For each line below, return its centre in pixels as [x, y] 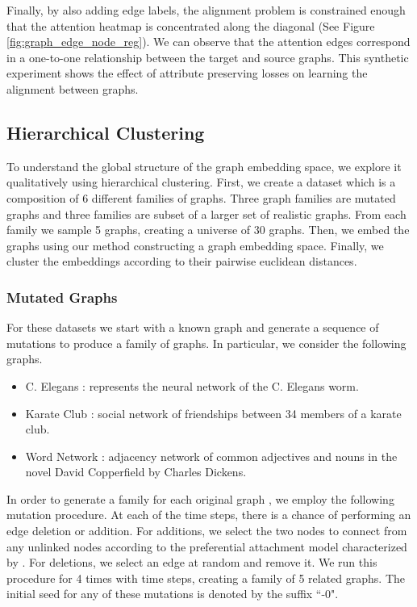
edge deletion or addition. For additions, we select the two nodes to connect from [207, 531]
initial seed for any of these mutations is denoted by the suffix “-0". [173, 594]
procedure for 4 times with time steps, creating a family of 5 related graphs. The [206, 578]
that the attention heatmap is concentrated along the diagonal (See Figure [191, 25]
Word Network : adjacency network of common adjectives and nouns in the [211, 456]
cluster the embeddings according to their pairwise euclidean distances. [182, 261]
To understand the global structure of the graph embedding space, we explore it [204, 166]
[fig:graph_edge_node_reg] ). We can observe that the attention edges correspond [208, 42]
